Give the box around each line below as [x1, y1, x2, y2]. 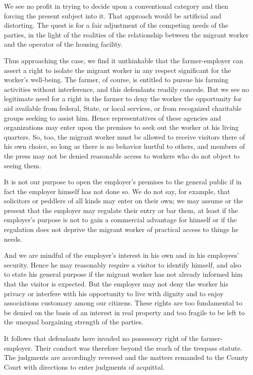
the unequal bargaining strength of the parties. [4, 317, 144, 327]
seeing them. [4, 160, 41, 170]
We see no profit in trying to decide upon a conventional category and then [4, 1, 229, 11]
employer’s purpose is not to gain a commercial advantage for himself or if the [4, 214, 237, 225]
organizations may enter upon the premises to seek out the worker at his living [4, 122, 239, 132]
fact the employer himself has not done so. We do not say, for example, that [4, 186, 230, 196]
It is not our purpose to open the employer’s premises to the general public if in [4, 177, 242, 187]
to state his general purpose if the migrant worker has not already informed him [4, 269, 243, 279]
